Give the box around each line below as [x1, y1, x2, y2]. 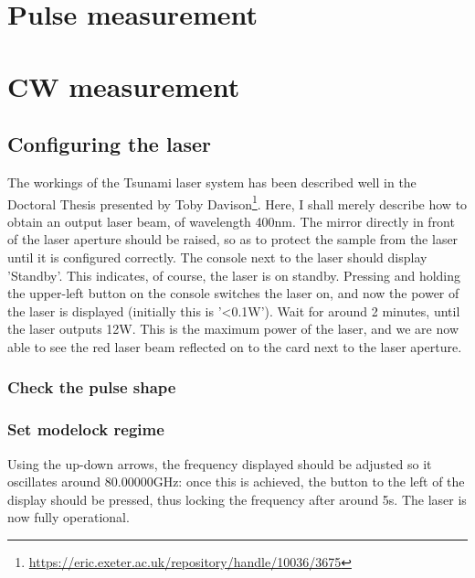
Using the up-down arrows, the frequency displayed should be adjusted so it [7, 454, 432, 473]
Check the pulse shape [7, 376, 176, 399]
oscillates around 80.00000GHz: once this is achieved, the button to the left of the [7, 472, 465, 491]
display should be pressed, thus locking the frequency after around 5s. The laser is [7, 489, 467, 508]
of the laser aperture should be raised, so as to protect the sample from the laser [7, 230, 459, 249]
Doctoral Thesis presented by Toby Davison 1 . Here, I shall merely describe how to [7, 191, 468, 213]
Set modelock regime [7, 418, 164, 441]
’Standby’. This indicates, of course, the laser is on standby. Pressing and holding [7, 265, 461, 284]
